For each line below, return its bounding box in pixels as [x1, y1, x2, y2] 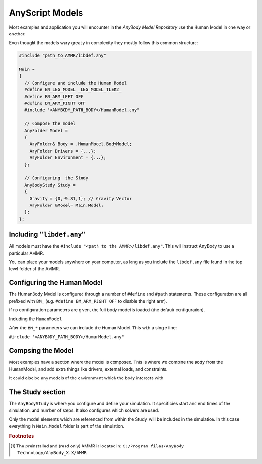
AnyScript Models [9, 7, 83, 18]
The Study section [9, 388, 66, 396]
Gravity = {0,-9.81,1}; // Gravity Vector [29, 196, 132, 201]
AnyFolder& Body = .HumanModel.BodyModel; [29, 141, 132, 147]
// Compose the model [24, 121, 76, 126]
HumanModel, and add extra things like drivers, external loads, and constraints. [9, 366, 168, 372]
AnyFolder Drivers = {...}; [29, 148, 97, 154]
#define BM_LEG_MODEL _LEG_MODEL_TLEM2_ [24, 87, 122, 92]
